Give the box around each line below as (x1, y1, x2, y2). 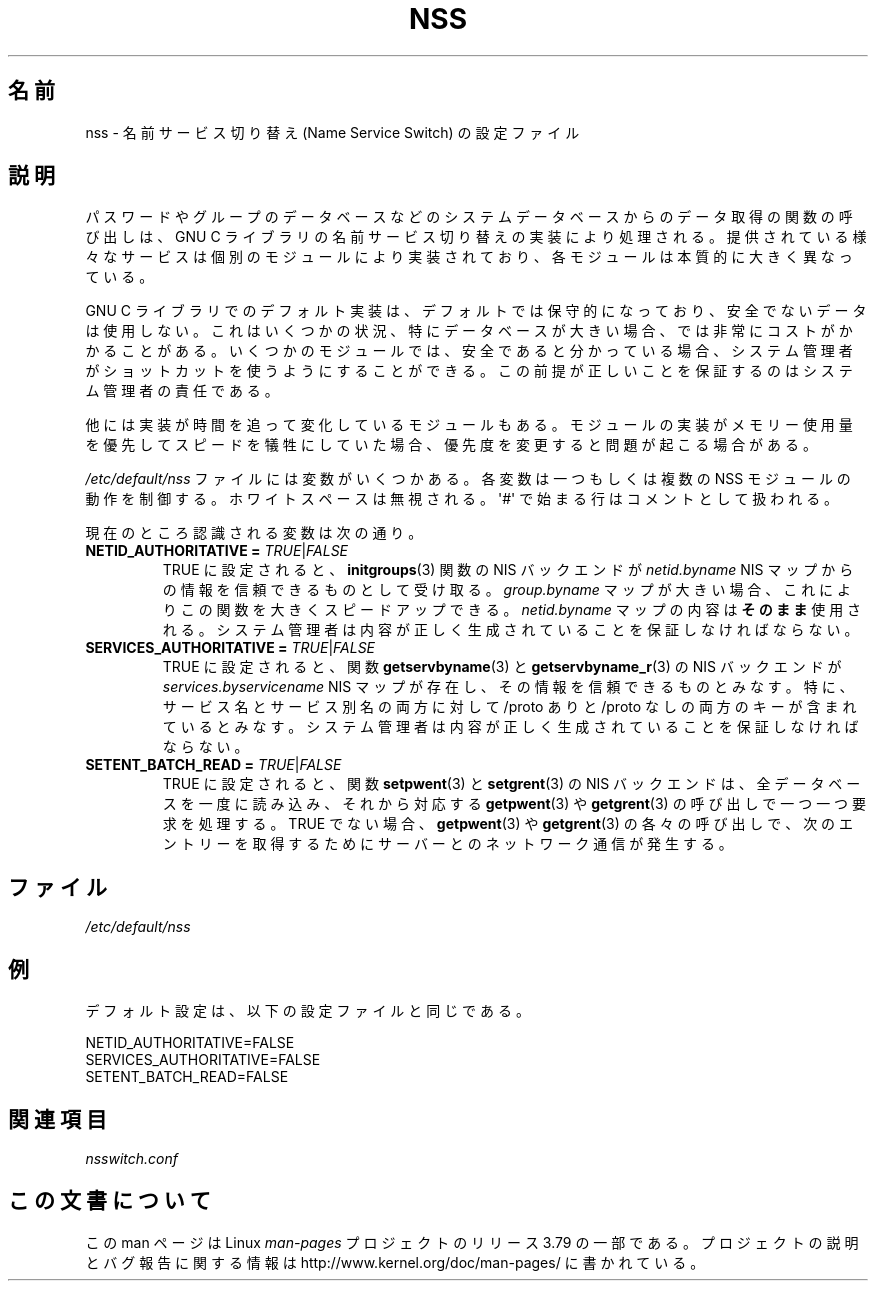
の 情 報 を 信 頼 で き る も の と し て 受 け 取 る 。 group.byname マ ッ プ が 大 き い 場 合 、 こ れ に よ (162, 581, 852, 599)
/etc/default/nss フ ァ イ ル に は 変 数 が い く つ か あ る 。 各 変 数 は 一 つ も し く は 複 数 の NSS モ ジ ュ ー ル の (85, 470, 851, 488)
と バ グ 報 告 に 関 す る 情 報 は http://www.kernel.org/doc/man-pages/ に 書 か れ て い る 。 (85, 1253, 705, 1271)
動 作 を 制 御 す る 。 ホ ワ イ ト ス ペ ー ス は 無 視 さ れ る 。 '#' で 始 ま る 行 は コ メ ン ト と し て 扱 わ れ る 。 (85, 490, 839, 508)
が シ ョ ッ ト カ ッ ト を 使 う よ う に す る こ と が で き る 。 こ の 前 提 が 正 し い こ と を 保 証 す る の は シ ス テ (85, 362, 853, 380)
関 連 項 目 (8, 1106, 107, 1132)
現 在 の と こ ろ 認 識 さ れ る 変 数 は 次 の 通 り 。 (85, 524, 423, 542)
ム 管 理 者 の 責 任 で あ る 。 (85, 382, 279, 400)
